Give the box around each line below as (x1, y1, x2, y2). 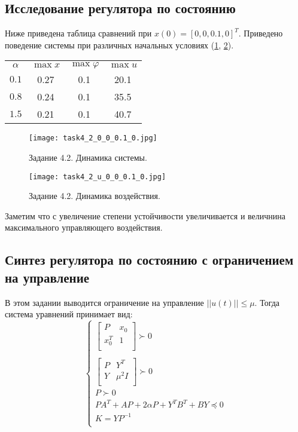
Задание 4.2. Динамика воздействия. (29, 189, 160, 202)
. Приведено (238, 27, 283, 39)
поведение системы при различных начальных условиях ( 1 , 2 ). (5, 38, 234, 51)
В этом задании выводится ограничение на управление (5, 296, 204, 308)
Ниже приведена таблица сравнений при (5, 27, 152, 39)
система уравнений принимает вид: (5, 308, 133, 320)
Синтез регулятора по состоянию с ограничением (5, 250, 294, 269)
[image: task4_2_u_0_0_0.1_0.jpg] (29, 172, 166, 181)
